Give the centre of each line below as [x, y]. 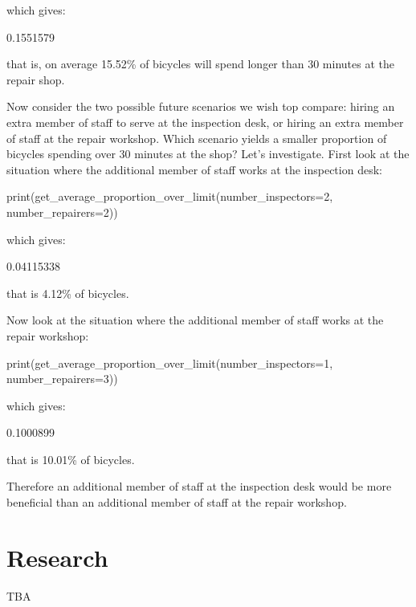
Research [57, 557]
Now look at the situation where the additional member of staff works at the [195, 320]
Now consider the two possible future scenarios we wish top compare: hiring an [201, 106]
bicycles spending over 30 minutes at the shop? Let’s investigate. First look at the [208, 154]
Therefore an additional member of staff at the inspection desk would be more [199, 486]
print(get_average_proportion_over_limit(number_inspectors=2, [170, 196]
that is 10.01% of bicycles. [71, 459]
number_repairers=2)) [62, 212]
